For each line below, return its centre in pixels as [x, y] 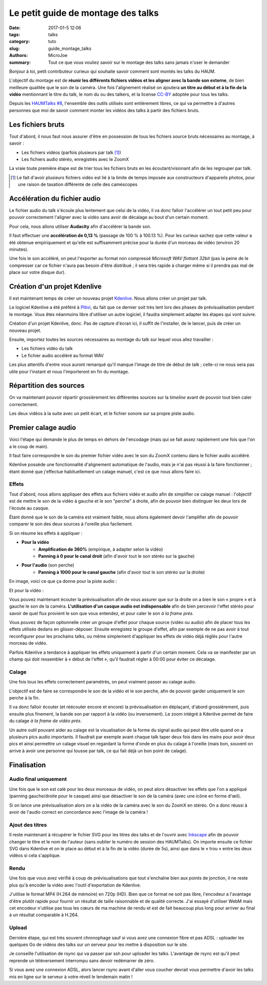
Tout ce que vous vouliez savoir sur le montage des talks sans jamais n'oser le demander [139, 62]
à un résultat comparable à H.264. [44, 915]
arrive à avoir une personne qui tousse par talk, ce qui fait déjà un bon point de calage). [98, 751]
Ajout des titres [28, 825]
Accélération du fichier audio [55, 198]
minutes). [19, 249]
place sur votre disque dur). [38, 272]
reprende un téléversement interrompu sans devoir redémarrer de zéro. [82, 960]
